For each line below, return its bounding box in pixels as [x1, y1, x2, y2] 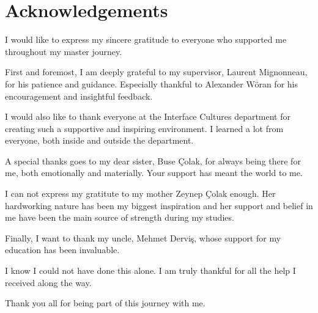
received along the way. [5, 276, 92, 289]
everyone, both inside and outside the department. [5, 134, 194, 147]
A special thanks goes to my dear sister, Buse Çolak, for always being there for [5, 154, 301, 167]
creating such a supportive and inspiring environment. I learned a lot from [5, 122, 284, 134]
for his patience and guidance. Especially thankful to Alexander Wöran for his [5, 77, 298, 90]
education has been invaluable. [5, 243, 120, 256]
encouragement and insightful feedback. [5, 89, 153, 102]
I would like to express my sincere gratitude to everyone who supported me [5, 33, 287, 46]
